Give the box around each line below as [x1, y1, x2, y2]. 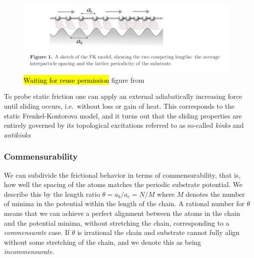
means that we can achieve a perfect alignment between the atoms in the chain [4, 208, 240, 218]
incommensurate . [4, 246, 54, 257]
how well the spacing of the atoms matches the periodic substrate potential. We [4, 179, 243, 189]
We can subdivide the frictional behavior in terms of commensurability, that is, [4, 169, 241, 180]
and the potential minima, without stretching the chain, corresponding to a [4, 217, 230, 228]
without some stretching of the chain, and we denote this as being [4, 236, 201, 247]
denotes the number [186, 188, 245, 199]
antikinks [4, 129, 31, 140]
